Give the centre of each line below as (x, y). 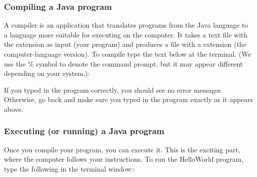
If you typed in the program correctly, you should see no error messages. (113, 89)
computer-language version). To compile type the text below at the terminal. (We (128, 54)
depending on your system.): (47, 73)
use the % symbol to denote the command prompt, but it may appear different (124, 63)
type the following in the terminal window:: (70, 168)
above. (14, 109)
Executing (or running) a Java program (84, 131)
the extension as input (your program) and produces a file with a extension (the (125, 44)
